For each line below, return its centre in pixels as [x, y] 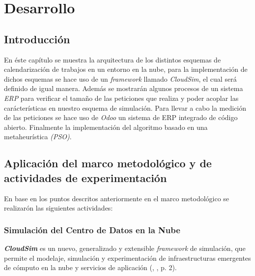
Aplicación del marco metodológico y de [108, 163]
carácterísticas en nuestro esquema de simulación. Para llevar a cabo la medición [125, 107]
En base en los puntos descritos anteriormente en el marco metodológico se [117, 198]
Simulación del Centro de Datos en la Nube [92, 230]
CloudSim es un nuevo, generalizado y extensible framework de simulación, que [125, 248]
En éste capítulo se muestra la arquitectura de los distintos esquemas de [113, 59]
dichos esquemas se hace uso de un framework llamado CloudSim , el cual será [120, 78]
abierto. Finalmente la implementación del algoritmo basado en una [106, 127]
